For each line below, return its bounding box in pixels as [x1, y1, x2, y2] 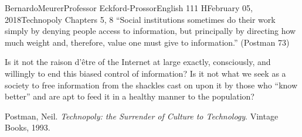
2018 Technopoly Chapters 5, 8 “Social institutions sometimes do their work [5, 13, 276, 25]
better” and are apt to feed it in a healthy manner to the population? [5, 90, 255, 102]
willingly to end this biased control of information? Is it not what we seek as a [5, 67, 286, 79]
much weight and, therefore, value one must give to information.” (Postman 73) [5, 36, 290, 48]
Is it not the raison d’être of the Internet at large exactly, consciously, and [5, 56, 271, 68]
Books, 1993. [5, 121, 50, 133]
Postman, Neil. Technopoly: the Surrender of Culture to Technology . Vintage [5, 109, 279, 122]
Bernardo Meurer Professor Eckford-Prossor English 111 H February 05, [5, 2, 253, 13]
